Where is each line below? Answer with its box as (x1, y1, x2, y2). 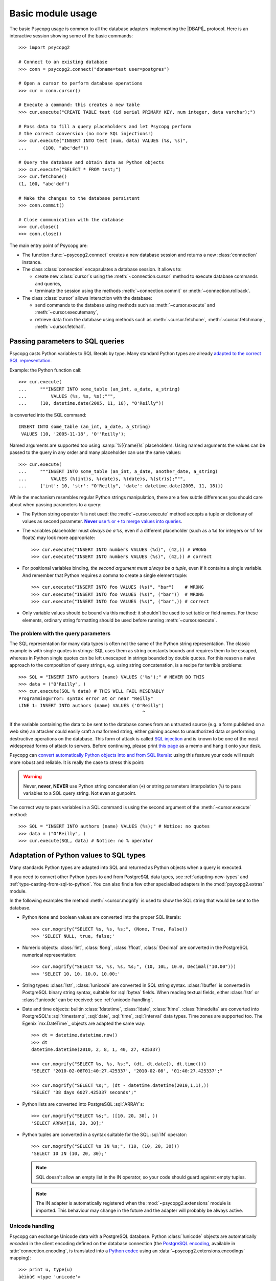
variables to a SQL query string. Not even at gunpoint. (23, 790, 136, 796)
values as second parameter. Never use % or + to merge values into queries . (22, 518, 182, 524)
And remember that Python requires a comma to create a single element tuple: (22, 572, 188, 578)
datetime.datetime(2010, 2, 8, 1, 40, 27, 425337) (31, 1047, 161, 1052)
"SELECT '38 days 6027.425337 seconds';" (31, 1089, 136, 1096)
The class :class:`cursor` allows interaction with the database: (22, 295, 153, 301)
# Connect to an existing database (18, 59, 108, 65)
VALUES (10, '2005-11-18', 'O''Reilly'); (21, 431, 127, 437)
